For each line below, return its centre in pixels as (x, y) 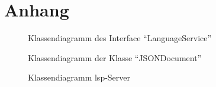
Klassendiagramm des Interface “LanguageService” (120, 38)
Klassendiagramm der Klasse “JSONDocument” (115, 57)
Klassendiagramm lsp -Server (79, 77)
